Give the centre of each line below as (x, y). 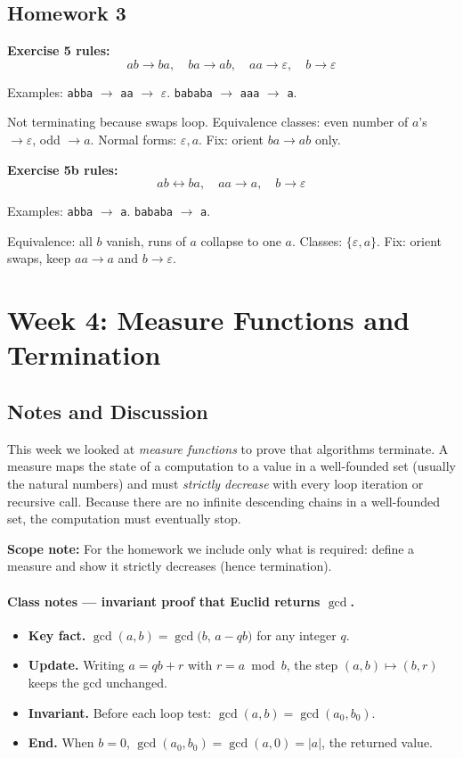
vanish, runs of (146, 240)
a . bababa (146, 211)
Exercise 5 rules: (59, 50)
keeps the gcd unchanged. (97, 682)
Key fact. (57, 634)
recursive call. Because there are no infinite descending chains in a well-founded (223, 501)
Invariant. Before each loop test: (120, 712)
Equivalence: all (50, 240)
